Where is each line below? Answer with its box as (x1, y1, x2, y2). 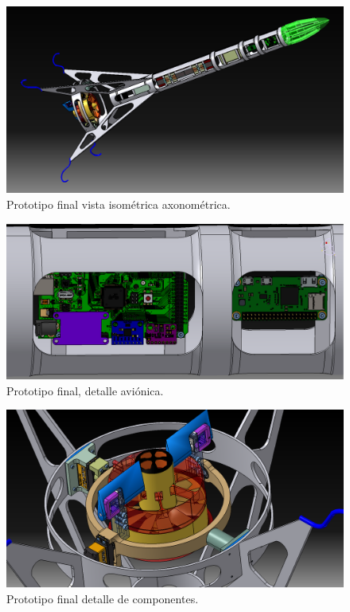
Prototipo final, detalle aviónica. (6, 382, 164, 398)
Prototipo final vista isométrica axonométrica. (6, 195, 231, 212)
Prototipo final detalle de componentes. (6, 590, 199, 606)
